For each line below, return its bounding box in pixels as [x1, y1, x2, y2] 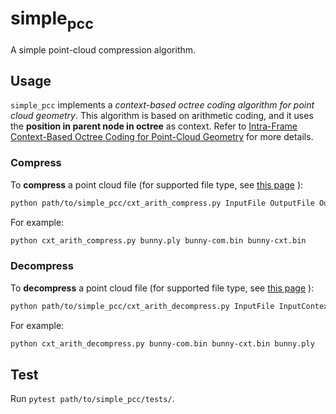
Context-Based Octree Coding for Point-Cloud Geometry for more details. [10, 131, 314, 143]
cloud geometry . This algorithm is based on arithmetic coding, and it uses [10, 110, 314, 122]
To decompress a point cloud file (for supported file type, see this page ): [10, 282, 315, 294]
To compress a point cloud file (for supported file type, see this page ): [10, 178, 304, 191]
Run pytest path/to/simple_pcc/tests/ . [10, 393, 175, 405]
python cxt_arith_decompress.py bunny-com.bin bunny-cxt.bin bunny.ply [10, 338, 315, 349]
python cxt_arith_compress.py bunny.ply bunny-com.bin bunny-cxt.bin [10, 235, 307, 246]
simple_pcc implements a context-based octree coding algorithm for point [10, 99, 315, 111]
